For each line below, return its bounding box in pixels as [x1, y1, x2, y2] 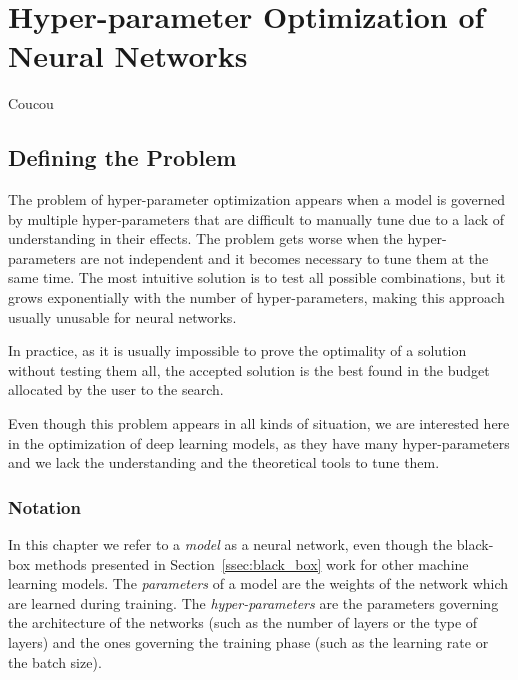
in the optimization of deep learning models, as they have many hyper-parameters [8, 432, 510, 453]
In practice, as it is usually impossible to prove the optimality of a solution [8, 340, 467, 361]
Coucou [8, 93, 54, 114]
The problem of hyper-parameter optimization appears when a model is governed [8, 189, 505, 210]
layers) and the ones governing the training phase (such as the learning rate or [8, 632, 489, 653]
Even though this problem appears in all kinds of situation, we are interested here [8, 413, 510, 434]
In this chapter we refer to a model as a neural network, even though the [8, 534, 453, 555]
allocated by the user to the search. [8, 379, 224, 400]
